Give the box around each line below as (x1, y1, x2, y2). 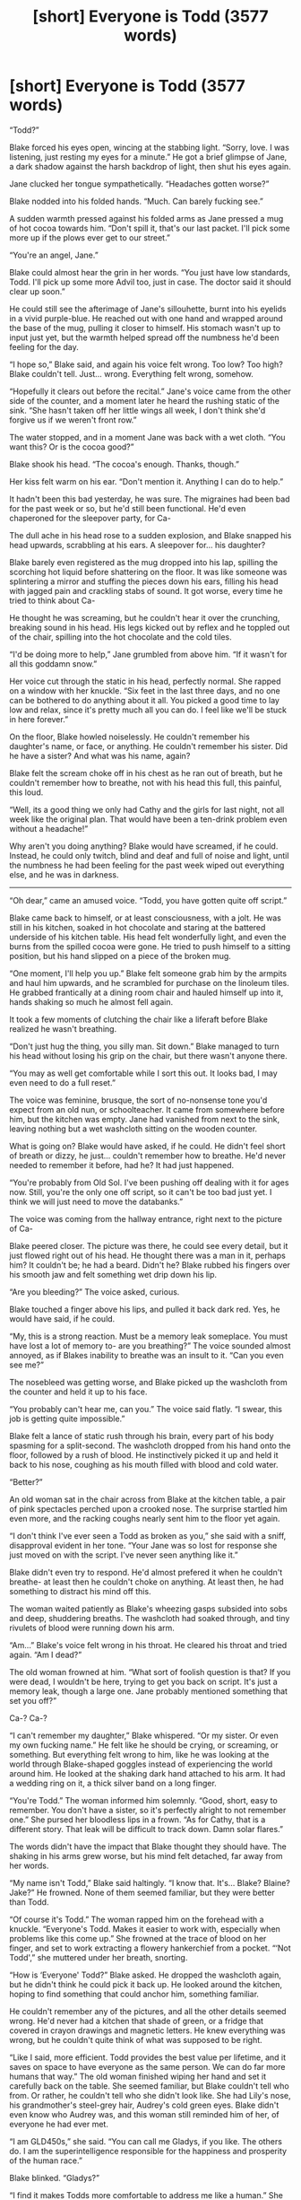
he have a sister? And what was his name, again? (9, 750, 191, 761)
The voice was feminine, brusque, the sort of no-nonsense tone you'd (9, 1095, 268, 1105)
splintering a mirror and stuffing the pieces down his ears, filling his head (9, 576, 279, 587)
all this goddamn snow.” (9, 658, 98, 669)
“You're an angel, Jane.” (9, 249, 99, 260)
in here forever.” (9, 713, 69, 724)
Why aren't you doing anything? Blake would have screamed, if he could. (9, 841, 279, 851)
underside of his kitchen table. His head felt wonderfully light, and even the (9, 931, 287, 942)
